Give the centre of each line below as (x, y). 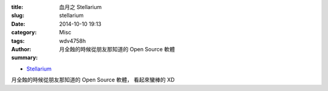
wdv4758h (73, 41)
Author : (21, 49)
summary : (25, 58)
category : (24, 33)
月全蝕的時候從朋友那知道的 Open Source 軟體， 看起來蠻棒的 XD (93, 80)
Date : (18, 24)
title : (17, 7)
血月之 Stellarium (80, 7)
